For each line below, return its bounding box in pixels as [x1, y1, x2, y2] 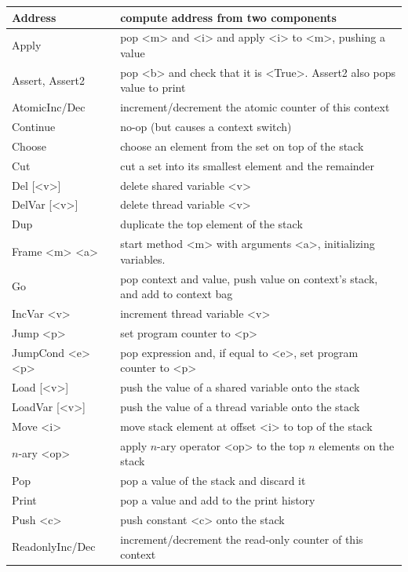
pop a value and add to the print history [120, 491, 315, 508]
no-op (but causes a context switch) [120, 118, 292, 135]
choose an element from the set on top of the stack [120, 137, 364, 154]
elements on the [319, 437, 395, 454]
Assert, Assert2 [12, 71, 85, 88]
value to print [120, 79, 186, 96]
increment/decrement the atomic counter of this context [120, 99, 390, 115]
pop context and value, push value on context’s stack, [120, 270, 378, 286]
